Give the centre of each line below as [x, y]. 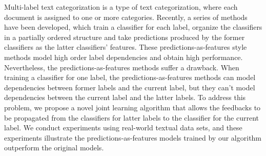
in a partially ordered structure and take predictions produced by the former [125, 37]
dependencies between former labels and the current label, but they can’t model [130, 87]
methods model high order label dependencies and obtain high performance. [124, 57]
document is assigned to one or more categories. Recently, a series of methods [126, 17]
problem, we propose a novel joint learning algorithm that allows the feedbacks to [132, 107]
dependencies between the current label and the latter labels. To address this [125, 97]
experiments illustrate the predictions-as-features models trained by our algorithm [133, 137]
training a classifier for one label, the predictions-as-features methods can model [130, 77]
